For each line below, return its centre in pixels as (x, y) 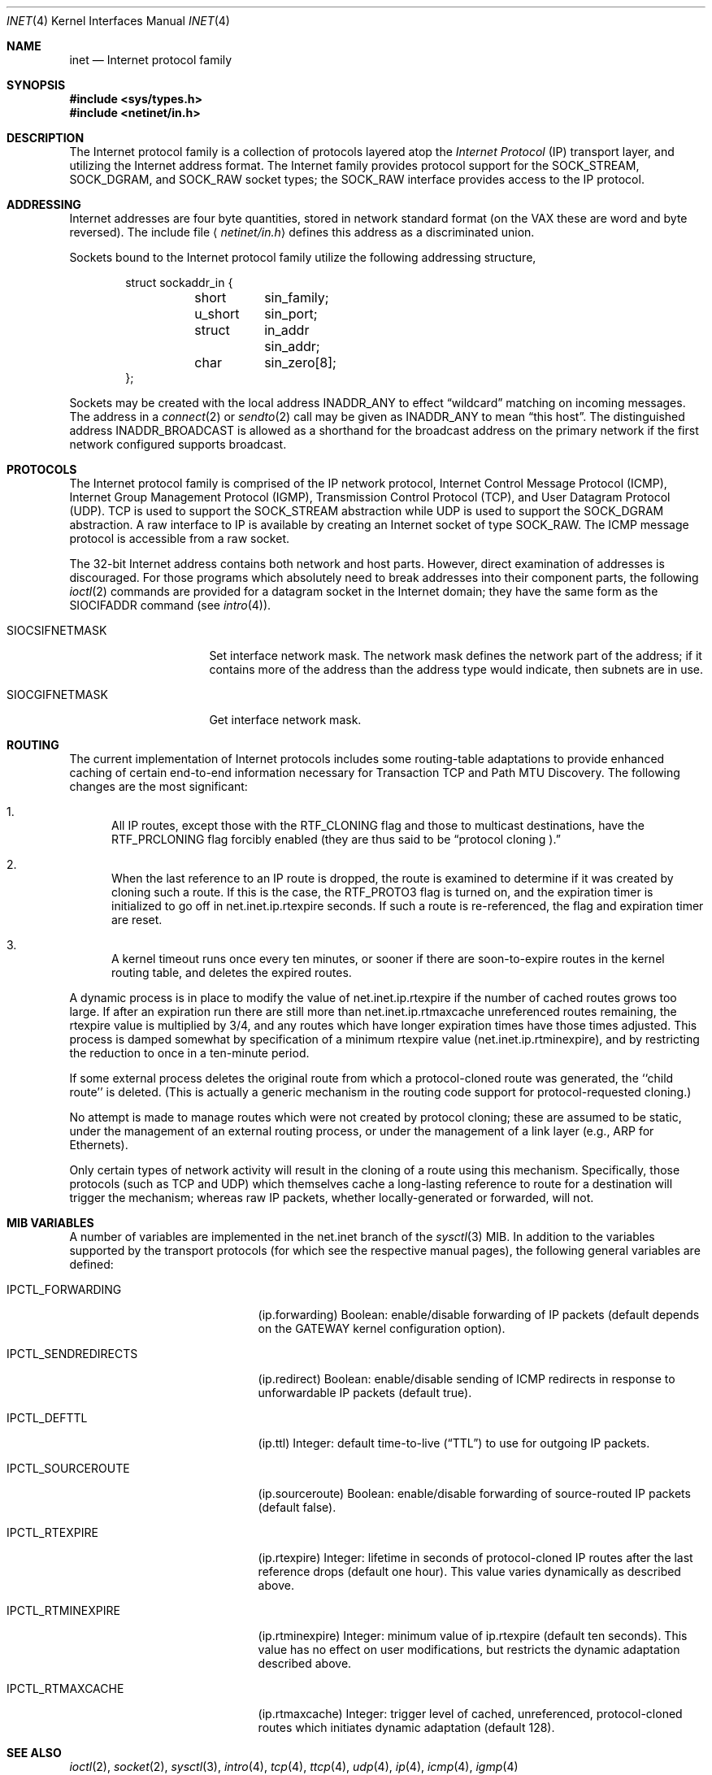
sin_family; (297, 297)
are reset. (137, 920)
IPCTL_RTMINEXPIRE (63, 1610)
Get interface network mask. (285, 720)
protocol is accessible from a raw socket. (179, 538)
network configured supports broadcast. (178, 444)
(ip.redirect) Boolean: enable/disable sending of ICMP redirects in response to (467, 1379)
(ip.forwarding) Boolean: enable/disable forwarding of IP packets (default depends (479, 1315)
